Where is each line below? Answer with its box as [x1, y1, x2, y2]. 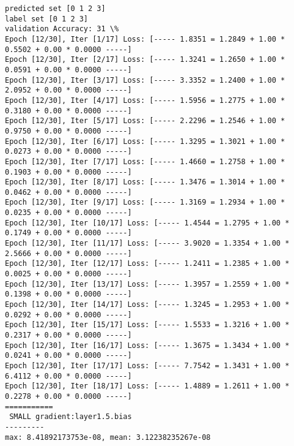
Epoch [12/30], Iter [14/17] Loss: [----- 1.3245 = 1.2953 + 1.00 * [5, 300, 290, 309]
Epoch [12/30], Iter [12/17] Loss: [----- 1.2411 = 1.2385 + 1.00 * [5, 259, 290, 268]
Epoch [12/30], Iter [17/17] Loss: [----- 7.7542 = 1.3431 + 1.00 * [5, 361, 290, 370]
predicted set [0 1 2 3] [5, 4, 106, 13]
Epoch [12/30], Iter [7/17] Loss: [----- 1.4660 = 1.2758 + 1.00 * [5, 157, 285, 166]
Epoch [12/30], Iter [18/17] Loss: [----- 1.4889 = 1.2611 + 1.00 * [5, 382, 290, 391]
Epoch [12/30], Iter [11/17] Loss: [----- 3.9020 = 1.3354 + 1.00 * [5, 239, 290, 248]
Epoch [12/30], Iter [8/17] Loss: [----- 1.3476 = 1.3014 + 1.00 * [5, 178, 285, 187]
